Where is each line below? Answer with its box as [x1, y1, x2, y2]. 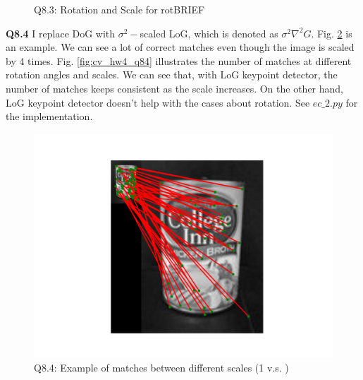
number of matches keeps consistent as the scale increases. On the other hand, [6, 81, 343, 95]
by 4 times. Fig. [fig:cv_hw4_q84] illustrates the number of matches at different [6, 53, 352, 68]
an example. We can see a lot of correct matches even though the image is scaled [6, 40, 355, 54]
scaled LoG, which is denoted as [140, 25, 278, 40]
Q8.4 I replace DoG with [6, 25, 116, 40]
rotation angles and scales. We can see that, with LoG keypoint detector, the [6, 67, 338, 82]
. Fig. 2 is [311, 25, 352, 40]
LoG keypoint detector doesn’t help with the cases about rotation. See [6, 95, 310, 109]
